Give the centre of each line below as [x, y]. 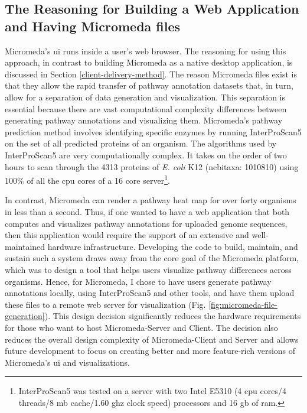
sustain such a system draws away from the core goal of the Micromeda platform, [152, 258]
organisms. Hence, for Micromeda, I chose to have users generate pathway [138, 281]
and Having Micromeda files [93, 26]
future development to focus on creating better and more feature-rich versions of [150, 351]
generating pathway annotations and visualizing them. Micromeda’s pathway [144, 120]
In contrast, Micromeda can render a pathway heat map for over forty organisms [151, 200]
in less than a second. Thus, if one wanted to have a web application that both [147, 211]
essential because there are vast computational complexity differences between [146, 108]
